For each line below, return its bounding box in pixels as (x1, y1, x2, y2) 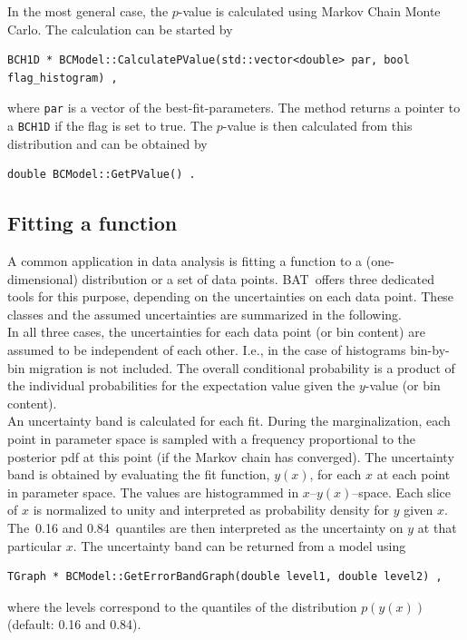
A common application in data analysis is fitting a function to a (7, 251, 363, 271)
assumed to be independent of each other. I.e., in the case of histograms (7, 340, 406, 359)
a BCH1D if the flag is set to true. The (7, 116, 213, 135)
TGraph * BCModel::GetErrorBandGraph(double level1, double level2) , (7, 570, 443, 584)
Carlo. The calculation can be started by (7, 19, 233, 38)
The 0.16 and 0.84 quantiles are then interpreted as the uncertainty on (7, 517, 404, 537)
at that (417, 517, 457, 537)
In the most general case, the (7, 2, 169, 20)
